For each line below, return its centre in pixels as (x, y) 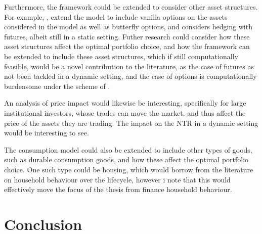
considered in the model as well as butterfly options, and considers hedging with (128, 27)
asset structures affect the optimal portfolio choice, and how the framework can (127, 46)
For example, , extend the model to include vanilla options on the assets (116, 16)
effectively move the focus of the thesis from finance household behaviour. (118, 189)
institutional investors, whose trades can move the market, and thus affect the (125, 112)
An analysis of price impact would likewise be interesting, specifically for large (125, 103)
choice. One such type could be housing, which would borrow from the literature (129, 169)
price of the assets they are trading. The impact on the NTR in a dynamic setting (131, 123)
